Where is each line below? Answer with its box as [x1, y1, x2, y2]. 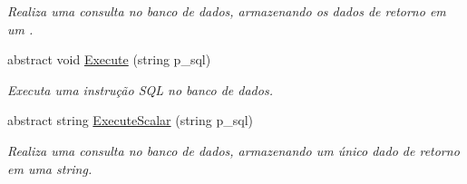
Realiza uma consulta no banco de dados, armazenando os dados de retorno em [7, 2, 446, 20]
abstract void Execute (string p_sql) [7, 50, 211, 69]
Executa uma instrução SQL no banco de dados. [7, 80, 273, 99]
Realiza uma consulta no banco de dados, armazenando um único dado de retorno [7, 140, 460, 160]
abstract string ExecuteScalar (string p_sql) [7, 111, 253, 130]
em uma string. [7, 159, 92, 178]
